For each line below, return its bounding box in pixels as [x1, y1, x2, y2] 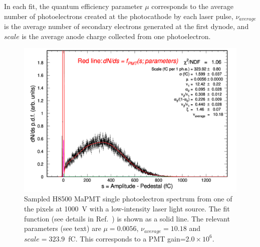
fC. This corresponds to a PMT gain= [68, 233, 186, 243]
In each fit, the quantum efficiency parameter [4, 1, 143, 11]
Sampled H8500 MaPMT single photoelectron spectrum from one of [24, 193, 232, 204]
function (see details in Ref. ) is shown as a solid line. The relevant [24, 213, 230, 223]
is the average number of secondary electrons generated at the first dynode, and [4, 21, 249, 32]
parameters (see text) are [24, 223, 101, 233]
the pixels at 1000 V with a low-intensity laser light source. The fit [24, 203, 230, 213]
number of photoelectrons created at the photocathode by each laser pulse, [4, 11, 233, 21]
